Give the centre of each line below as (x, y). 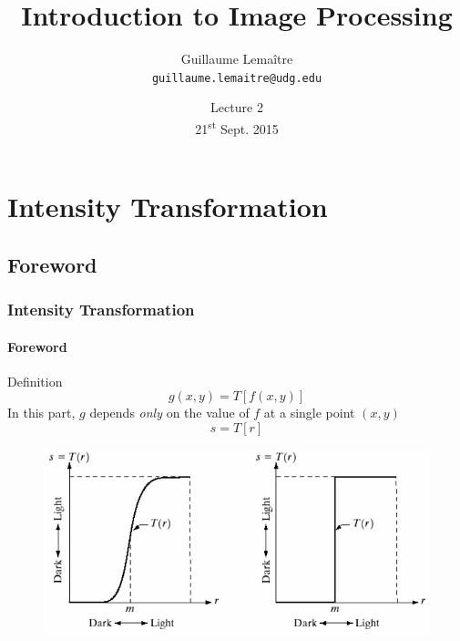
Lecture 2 (237, 107)
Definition (35, 381)
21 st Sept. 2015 (237, 127)
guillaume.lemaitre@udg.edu (237, 78)
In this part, (41, 413)
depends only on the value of (169, 413)
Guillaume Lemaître (237, 59)
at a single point (309, 413)
